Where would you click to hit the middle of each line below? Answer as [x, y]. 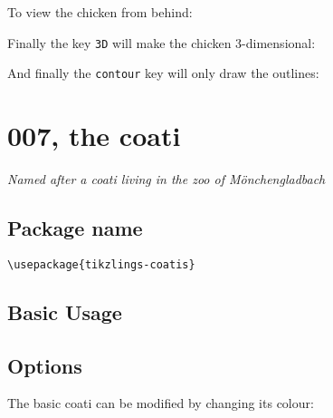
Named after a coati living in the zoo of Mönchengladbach [166, 179]
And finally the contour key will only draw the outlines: [163, 73]
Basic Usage [65, 311]
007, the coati [94, 136]
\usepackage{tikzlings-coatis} [101, 264]
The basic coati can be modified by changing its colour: [161, 403]
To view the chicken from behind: [100, 12]
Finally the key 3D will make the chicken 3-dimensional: [162, 42]
